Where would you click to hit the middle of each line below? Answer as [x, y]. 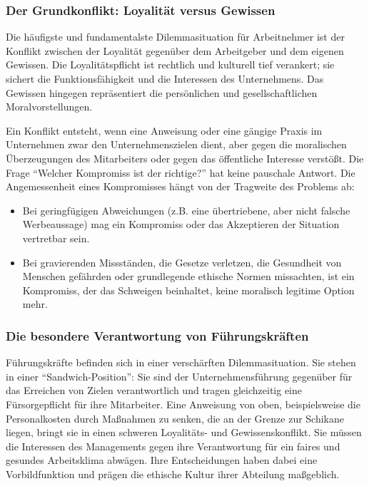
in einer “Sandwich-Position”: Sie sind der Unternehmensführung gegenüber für [179, 376]
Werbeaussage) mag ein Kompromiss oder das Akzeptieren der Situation [181, 224]
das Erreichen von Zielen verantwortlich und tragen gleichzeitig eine [154, 390]
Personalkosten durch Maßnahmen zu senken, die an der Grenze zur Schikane [175, 418]
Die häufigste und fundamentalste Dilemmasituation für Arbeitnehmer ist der [175, 37]
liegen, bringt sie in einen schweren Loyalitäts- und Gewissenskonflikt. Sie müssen [184, 432]
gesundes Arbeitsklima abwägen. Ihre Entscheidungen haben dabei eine [162, 460]
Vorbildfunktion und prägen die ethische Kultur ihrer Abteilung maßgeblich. [173, 474]
